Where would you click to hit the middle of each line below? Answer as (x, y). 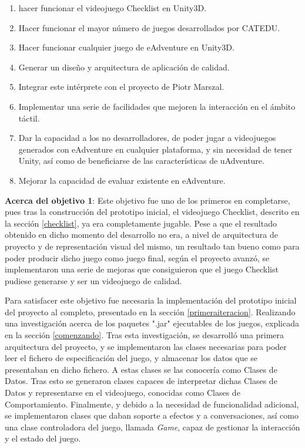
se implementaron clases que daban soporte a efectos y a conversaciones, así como (152, 415)
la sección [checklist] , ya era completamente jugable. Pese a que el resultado (141, 223)
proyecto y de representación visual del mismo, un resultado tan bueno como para (152, 246)
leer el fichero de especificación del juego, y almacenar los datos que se (131, 358)
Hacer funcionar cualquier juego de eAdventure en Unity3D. (126, 47)
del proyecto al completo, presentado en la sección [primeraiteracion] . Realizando (150, 311)
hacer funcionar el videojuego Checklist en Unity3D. (113, 8)
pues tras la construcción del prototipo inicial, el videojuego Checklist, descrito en (152, 212)
